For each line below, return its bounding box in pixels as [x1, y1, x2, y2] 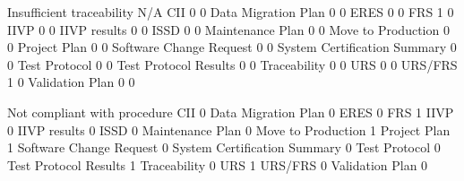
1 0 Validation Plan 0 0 [7, 73, 135, 91]
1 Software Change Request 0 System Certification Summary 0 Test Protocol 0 [7, 138, 441, 157]
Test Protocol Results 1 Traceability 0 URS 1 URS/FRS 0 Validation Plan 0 [7, 155, 428, 174]
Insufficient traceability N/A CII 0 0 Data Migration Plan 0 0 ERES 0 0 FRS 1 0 [7, 3, 454, 21]
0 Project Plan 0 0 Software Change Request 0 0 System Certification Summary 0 [7, 38, 457, 56]
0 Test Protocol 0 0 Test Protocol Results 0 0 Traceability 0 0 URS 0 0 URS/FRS [7, 55, 458, 73]
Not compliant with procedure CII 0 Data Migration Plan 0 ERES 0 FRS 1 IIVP [7, 102, 454, 121]
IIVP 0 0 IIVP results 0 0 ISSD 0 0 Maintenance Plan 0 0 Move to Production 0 [7, 20, 450, 39]
